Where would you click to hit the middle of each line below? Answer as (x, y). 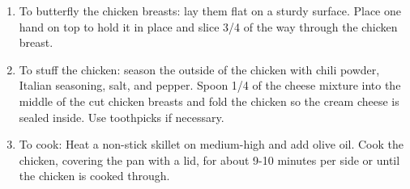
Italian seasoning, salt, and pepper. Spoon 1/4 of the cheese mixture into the (210, 85)
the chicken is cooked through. (94, 176)
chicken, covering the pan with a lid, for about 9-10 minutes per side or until (209, 160)
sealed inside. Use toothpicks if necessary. (122, 117)
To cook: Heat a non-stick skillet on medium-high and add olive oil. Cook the (211, 144)
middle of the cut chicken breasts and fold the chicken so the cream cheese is (209, 101)
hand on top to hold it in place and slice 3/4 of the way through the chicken (208, 26)
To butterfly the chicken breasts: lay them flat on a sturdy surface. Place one (210, 10)
